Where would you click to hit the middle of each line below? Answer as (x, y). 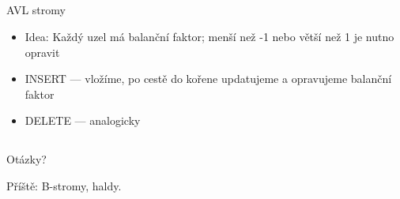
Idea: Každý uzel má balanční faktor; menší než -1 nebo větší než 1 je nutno (209, 36)
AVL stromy (36, 10)
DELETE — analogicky (83, 120)
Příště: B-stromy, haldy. (64, 185)
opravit (42, 52)
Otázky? (26, 159)
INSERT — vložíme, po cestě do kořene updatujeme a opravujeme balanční (208, 79)
